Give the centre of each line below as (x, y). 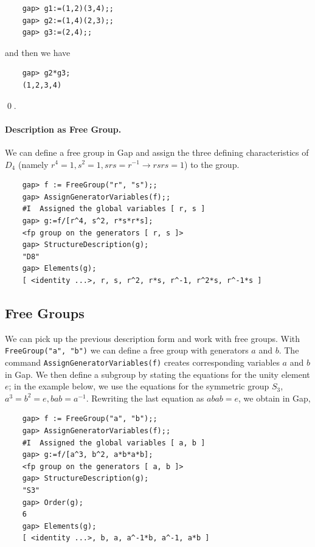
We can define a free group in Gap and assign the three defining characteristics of (157, 152)
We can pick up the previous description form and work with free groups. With (153, 338)
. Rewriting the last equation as (145, 398)
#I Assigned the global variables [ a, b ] (114, 443)
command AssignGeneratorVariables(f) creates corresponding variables (142, 362)
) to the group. (212, 164)
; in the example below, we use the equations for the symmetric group (139, 386)
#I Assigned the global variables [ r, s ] (114, 209)
